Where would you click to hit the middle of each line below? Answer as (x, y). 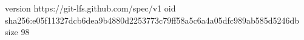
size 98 (17, 32)
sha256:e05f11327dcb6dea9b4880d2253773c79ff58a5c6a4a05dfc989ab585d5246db (152, 20)
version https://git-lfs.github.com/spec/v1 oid (90, 8)
